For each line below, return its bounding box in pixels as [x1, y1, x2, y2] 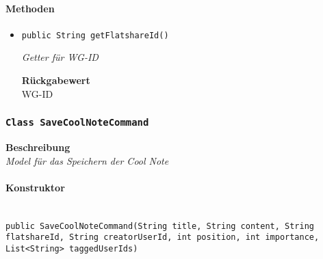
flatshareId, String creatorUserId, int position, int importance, [5, 232, 320, 243]
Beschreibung [5, 140, 70, 154]
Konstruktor [5, 180, 65, 194]
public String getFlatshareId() [21, 30, 169, 40]
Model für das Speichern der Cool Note [5, 153, 169, 167]
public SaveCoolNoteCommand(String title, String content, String [5, 221, 315, 231]
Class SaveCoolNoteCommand [5, 117, 149, 128]
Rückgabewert [21, 73, 90, 87]
